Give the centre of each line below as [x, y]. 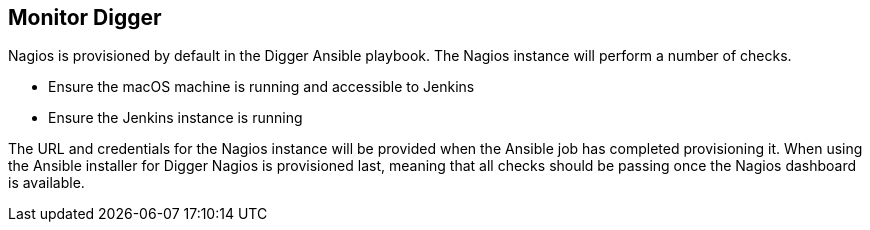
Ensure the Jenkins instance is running [175, 118]
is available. [46, 183]
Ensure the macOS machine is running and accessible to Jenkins [261, 87]
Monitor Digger [85, 17]
